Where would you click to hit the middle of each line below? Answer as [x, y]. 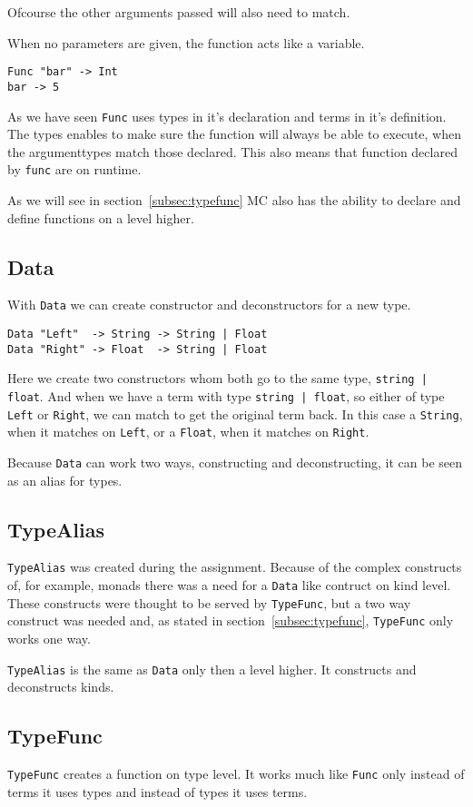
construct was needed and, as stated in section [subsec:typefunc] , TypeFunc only [231, 620]
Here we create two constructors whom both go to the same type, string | [217, 378]
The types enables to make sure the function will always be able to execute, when [235, 134]
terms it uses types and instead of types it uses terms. [158, 791]
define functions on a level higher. [101, 217]
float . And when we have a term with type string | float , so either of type [226, 396]
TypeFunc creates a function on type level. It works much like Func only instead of [236, 774]
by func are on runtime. [74, 169]
